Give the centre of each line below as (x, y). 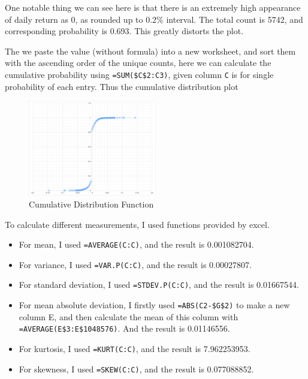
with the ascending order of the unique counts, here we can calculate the (138, 63)
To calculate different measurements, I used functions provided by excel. (137, 224)
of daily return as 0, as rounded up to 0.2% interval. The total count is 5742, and (154, 19)
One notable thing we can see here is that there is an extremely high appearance (153, 7)
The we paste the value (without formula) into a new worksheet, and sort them (150, 51)
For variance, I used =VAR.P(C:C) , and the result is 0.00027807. (135, 264)
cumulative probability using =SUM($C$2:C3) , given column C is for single (139, 74)
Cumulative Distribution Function (91, 204)
